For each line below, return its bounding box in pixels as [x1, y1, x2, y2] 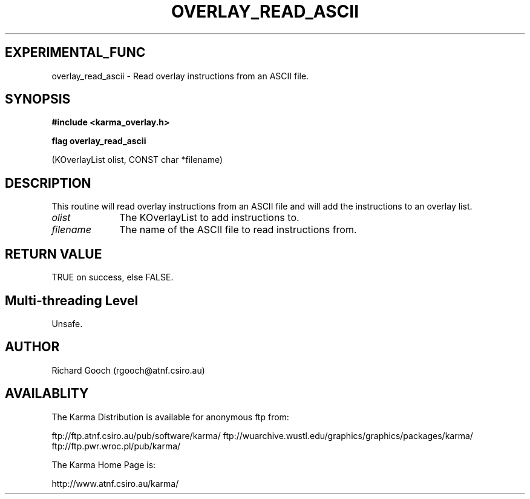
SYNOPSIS [5, 91, 71, 107]
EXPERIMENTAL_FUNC [5, 45, 146, 61]
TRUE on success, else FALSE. [51, 272, 174, 283]
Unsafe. [51, 318, 83, 329]
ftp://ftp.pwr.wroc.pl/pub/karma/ [51, 440, 181, 451]
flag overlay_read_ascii [51, 136, 146, 147]
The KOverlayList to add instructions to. [119, 211, 299, 224]
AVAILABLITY [5, 386, 89, 402]
